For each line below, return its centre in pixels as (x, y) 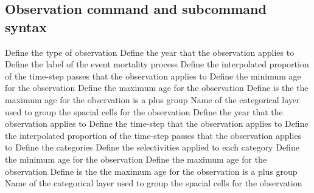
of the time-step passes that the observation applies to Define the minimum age (153, 76)
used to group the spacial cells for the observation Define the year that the (144, 111)
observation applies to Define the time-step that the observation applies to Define (157, 124)
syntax (26, 26)
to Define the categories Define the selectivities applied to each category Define (152, 147)
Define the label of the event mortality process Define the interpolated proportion (157, 64)
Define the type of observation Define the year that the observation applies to (150, 52)
